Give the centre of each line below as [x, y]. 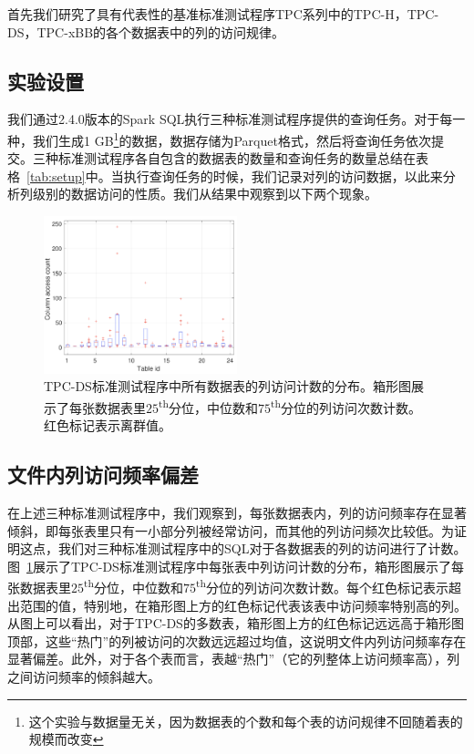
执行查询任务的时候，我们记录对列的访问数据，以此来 [283, 176]
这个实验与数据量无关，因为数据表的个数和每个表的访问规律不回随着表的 [246, 721]
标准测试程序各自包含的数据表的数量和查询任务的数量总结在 [237, 158]
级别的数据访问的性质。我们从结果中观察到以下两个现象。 [205, 194]
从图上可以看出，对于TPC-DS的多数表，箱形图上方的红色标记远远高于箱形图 [236, 623]
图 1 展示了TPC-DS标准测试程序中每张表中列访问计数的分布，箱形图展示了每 [236, 566]
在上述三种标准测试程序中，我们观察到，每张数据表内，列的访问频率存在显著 [237, 512]
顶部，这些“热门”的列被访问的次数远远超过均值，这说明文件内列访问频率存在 [237, 640]
